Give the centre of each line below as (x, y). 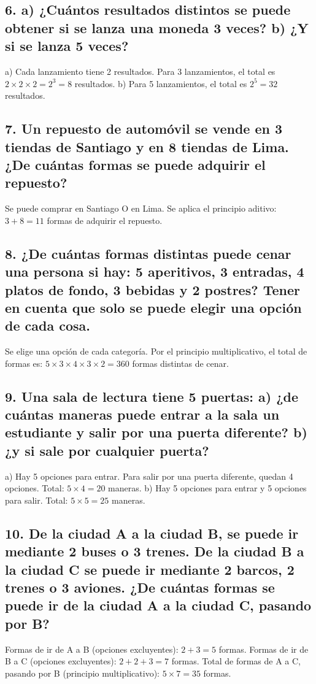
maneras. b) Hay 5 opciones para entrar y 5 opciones (207, 488)
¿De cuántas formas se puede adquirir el (135, 164)
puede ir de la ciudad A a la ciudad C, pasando (158, 605)
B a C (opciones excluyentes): (61, 661)
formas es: (24, 363)
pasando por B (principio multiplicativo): (83, 673)
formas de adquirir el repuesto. (105, 220)
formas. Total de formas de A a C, (236, 661)
